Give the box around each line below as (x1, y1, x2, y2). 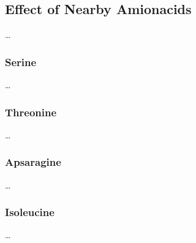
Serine (5, 54, 37, 69)
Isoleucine (5, 204, 55, 220)
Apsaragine (5, 154, 61, 170)
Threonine (5, 104, 57, 119)
